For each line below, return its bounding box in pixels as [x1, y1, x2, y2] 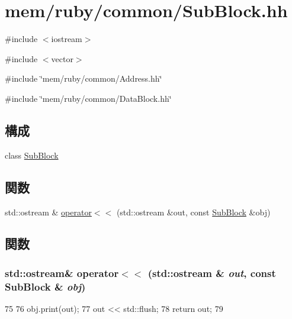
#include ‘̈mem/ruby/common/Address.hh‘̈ [5, 72, 162, 85]
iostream [51, 33, 82, 45]
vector [51, 52, 73, 65]
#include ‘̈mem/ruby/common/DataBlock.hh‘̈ [5, 92, 172, 104]
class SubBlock [5, 149, 59, 161]
